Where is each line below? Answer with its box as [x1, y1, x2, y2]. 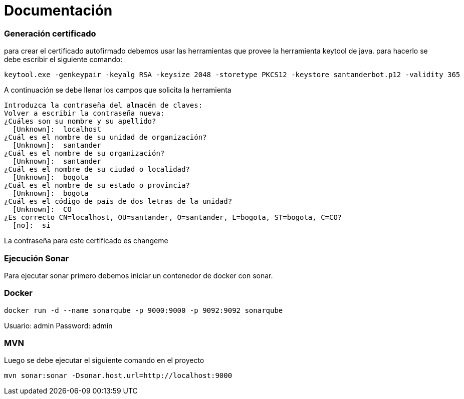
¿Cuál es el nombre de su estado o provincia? [4, 181, 190, 190]
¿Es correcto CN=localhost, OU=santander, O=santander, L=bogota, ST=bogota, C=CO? [4, 213, 342, 222]
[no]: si [12, 221, 51, 230]
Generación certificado [4, 28, 96, 39]
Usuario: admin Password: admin [4, 321, 113, 330]
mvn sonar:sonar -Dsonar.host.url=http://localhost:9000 [4, 371, 233, 380]
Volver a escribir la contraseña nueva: [4, 109, 165, 118]
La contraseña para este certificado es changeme [4, 236, 168, 245]
